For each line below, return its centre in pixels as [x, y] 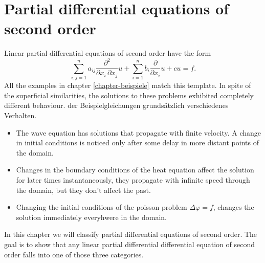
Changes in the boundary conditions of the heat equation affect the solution [135, 170]
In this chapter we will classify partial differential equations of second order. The [131, 234]
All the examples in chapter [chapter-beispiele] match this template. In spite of [128, 85]
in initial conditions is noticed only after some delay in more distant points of [137, 143]
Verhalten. [20, 115]
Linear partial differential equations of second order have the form [108, 53]
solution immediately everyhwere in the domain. [91, 217]
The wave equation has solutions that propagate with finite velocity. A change [139, 132]
